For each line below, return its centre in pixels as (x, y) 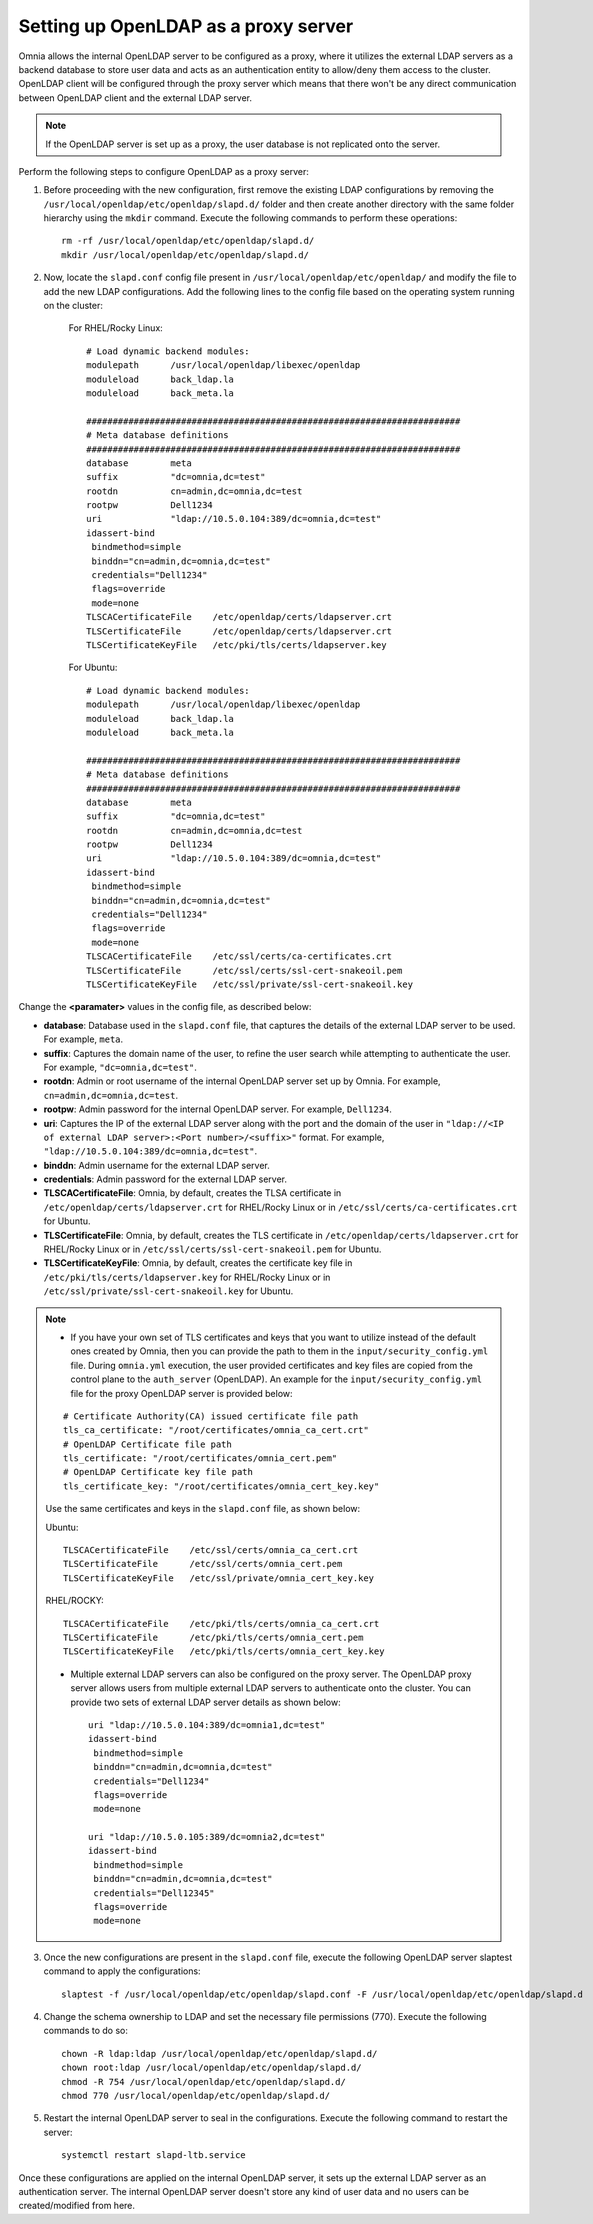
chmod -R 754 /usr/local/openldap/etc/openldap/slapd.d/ (204, 2081)
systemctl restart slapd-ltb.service (154, 2155)
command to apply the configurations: (122, 1971)
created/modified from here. (76, 2206)
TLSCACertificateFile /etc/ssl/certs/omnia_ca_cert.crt (211, 1550)
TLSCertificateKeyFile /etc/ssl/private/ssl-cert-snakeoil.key (250, 984)
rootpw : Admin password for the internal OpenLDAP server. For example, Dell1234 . (217, 1109)
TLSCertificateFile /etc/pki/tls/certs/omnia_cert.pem (213, 1637)
